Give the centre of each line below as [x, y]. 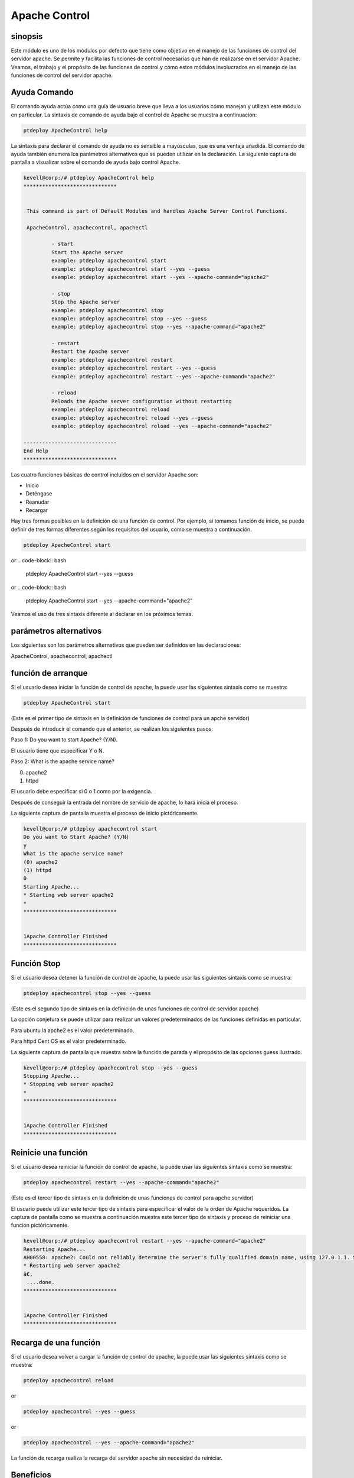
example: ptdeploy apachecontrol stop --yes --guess [129, 318]
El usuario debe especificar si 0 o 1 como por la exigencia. [82, 792]
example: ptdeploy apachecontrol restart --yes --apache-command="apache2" [163, 376]
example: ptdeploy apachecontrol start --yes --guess [131, 269]
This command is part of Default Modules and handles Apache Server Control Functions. [158, 211]
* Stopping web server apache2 [69, 1084]
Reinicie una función [49, 1153]
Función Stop [36, 963]
